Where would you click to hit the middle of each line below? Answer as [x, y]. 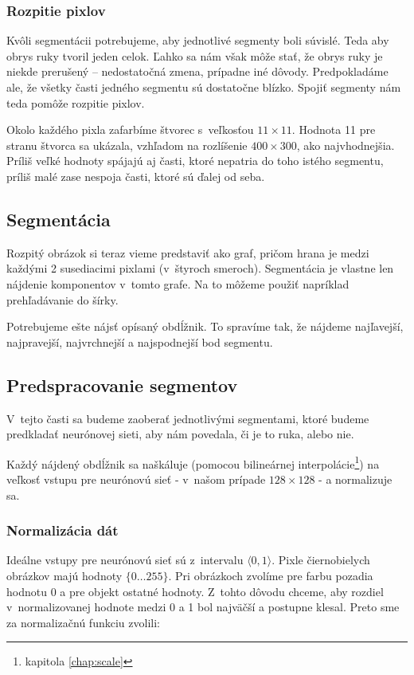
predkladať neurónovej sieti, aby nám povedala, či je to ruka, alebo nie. [180, 434]
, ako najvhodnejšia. [346, 145]
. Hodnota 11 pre [334, 130]
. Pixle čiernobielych [321, 560]
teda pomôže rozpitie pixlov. [76, 102]
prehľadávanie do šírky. [62, 299]
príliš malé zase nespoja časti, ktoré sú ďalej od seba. [136, 176]
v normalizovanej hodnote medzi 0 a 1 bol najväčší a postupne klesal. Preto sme [203, 607]
